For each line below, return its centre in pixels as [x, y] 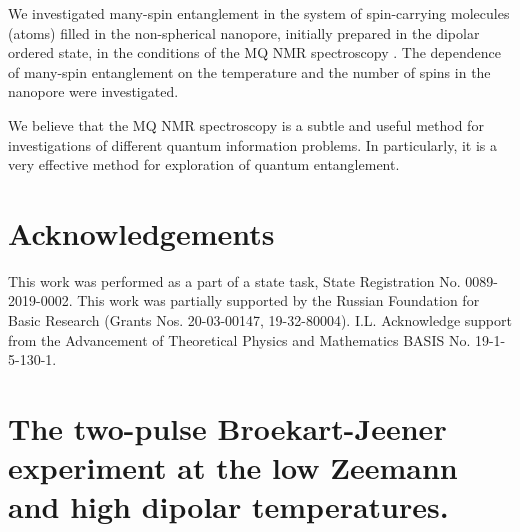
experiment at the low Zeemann [233, 467]
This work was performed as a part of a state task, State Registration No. [234, 280]
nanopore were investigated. [93, 91]
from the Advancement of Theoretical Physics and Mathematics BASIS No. [239, 339]
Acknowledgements [141, 232]
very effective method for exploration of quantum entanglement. [204, 164]
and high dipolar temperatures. [228, 506]
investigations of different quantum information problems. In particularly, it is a [253, 144]
